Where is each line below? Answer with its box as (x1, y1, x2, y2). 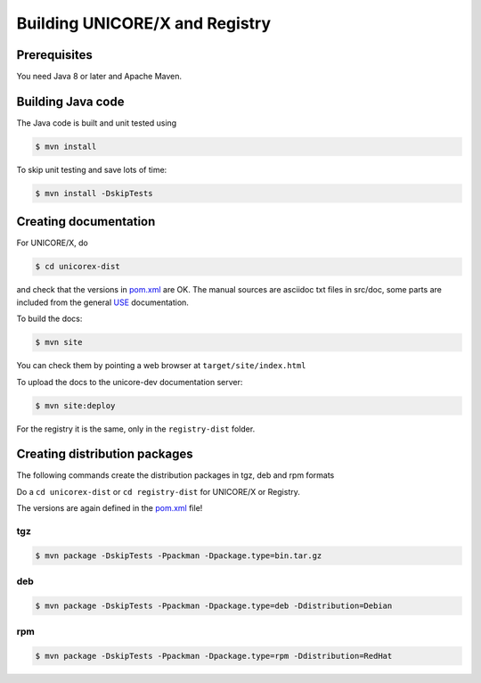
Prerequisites (16, 47, 93, 62)
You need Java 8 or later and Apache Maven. (16, 71, 183, 82)
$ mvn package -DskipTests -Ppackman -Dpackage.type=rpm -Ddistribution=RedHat (35, 651, 393, 662)
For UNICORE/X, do (16, 237, 88, 249)
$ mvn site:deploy (35, 400, 116, 410)
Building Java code (16, 94, 125, 109)
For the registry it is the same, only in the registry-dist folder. (16, 424, 256, 434)
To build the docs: (16, 313, 83, 325)
